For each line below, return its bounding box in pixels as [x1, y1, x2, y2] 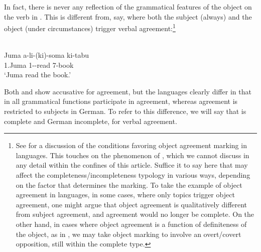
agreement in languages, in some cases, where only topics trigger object [16, 189, 235, 200]
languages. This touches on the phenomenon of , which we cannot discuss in [16, 150, 249, 160]
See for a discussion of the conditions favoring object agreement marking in [16, 140, 247, 151]
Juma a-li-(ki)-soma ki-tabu [4, 50, 89, 60]
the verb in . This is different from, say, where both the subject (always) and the [4, 11, 252, 22]
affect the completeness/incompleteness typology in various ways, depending [16, 169, 250, 180]
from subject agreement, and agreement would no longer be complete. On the [16, 209, 254, 219]
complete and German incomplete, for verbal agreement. [4, 115, 177, 126]
